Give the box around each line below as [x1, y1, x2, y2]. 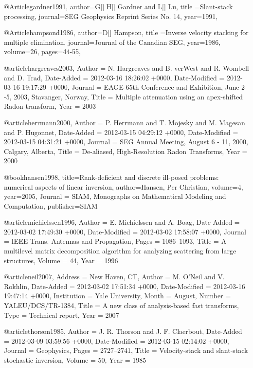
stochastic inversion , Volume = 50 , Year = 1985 [4, 355, 146, 365]
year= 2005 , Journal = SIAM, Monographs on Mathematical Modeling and [4, 191, 226, 201]
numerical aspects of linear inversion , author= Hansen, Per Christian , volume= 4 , [4, 181, 243, 192]
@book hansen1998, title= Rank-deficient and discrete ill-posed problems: [4, 172, 219, 182]
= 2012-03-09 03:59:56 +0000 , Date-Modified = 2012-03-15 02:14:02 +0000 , [4, 335, 229, 346]
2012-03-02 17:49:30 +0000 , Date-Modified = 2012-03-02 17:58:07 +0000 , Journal [4, 226, 246, 236]
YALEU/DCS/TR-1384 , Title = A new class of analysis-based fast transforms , [4, 300, 239, 310]
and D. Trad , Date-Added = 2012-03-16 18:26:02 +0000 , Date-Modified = [4, 72, 225, 82]
